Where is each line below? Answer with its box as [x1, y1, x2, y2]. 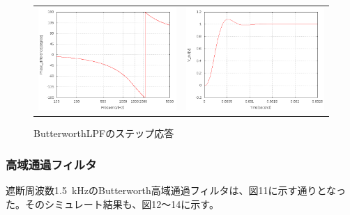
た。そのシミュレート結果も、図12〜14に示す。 [6, 196, 219, 211]
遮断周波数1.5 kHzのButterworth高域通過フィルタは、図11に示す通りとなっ [6, 183, 347, 198]
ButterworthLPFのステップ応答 [33, 126, 174, 141]
